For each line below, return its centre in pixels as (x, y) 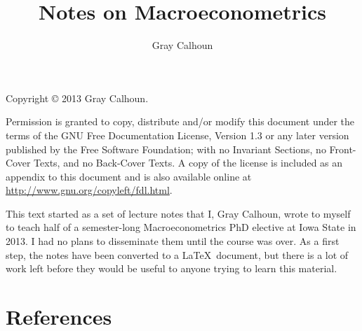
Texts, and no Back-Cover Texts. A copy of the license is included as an (188, 163)
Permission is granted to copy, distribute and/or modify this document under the (180, 121)
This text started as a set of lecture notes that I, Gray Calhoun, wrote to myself (178, 213)
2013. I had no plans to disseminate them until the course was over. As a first (173, 241)
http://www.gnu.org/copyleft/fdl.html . (89, 190)
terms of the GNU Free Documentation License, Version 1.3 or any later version (177, 135)
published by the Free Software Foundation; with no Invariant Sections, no (166, 149)
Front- (343, 149)
